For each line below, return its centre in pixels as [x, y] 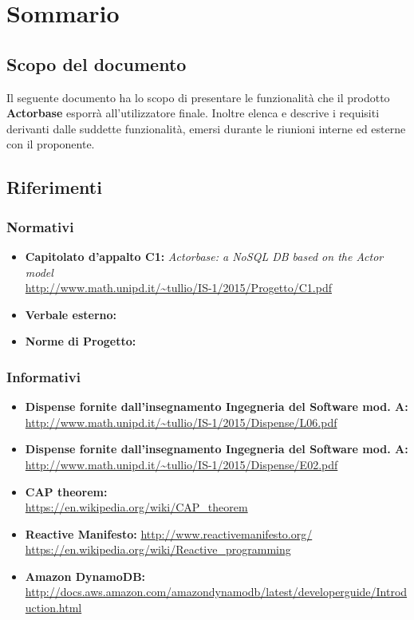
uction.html [53, 608]
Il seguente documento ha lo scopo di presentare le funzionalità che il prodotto [198, 97]
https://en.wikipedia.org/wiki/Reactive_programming [158, 549]
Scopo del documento [97, 63]
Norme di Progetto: [81, 341]
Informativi [43, 376]
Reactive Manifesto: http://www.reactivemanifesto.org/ [169, 533]
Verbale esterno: [71, 314]
